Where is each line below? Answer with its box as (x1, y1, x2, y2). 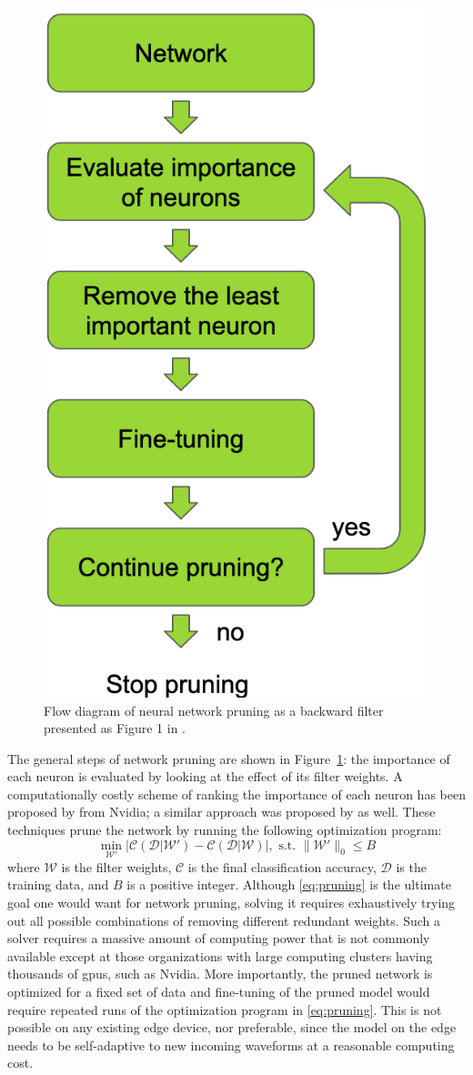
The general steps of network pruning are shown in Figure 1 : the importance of (7, 748, 450, 768)
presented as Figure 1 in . (44, 718, 186, 738)
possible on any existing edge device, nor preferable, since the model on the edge (7, 1018, 457, 1037)
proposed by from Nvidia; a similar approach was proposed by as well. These (7, 802, 436, 821)
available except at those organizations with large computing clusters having (7, 946, 433, 965)
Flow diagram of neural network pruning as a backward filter (44, 700, 384, 719)
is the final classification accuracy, (187, 857, 377, 876)
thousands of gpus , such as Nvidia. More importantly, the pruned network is (7, 964, 433, 983)
